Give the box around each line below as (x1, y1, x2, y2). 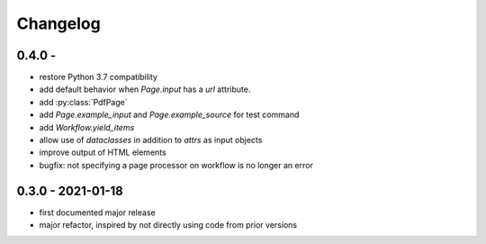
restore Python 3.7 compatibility (39, 72, 157, 83)
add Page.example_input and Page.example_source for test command (39, 109, 300, 121)
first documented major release (39, 207, 157, 218)
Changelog (16, 14, 101, 33)
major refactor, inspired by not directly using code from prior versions (39, 220, 297, 230)
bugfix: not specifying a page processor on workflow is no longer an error (39, 159, 314, 170)
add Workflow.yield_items (39, 122, 135, 132)
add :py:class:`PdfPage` (39, 96, 128, 107)
